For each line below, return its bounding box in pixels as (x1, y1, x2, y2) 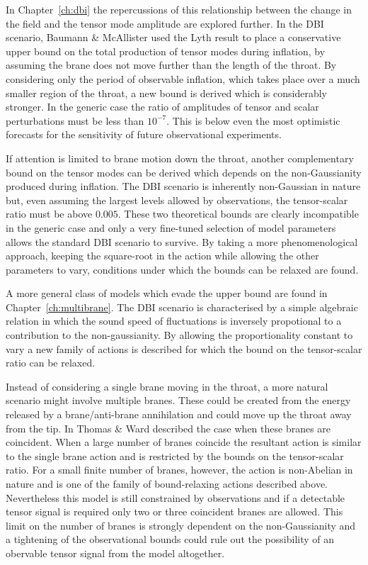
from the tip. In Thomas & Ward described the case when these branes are (6, 420, 331, 435)
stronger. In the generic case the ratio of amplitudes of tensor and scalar (6, 99, 319, 114)
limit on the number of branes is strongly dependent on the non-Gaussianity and (6, 518, 356, 532)
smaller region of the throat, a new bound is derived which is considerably (6, 85, 327, 100)
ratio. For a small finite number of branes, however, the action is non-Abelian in (6, 462, 353, 477)
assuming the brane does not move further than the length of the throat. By (6, 57, 337, 72)
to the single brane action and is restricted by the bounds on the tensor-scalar (6, 448, 344, 463)
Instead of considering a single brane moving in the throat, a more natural (6, 379, 328, 393)
